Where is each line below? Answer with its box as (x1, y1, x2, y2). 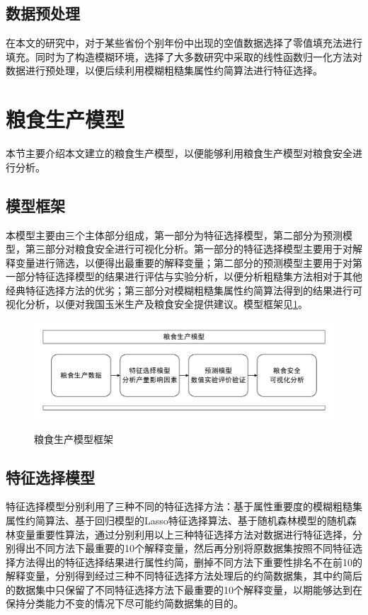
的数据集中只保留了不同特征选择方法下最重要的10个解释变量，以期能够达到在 (6, 582, 362, 597)
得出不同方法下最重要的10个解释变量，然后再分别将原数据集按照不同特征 (15, 541, 352, 556)
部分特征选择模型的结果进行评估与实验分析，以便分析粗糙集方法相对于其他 (15, 269, 362, 284)
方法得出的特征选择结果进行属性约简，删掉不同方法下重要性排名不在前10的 (15, 554, 362, 569)
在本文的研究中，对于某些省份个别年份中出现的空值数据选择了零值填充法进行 (6, 35, 362, 50)
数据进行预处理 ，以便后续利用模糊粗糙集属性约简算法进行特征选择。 (6, 63, 323, 78)
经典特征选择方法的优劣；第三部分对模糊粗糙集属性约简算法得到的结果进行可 (6, 282, 362, 297)
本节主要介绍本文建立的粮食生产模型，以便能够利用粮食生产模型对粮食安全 (6, 146, 352, 161)
